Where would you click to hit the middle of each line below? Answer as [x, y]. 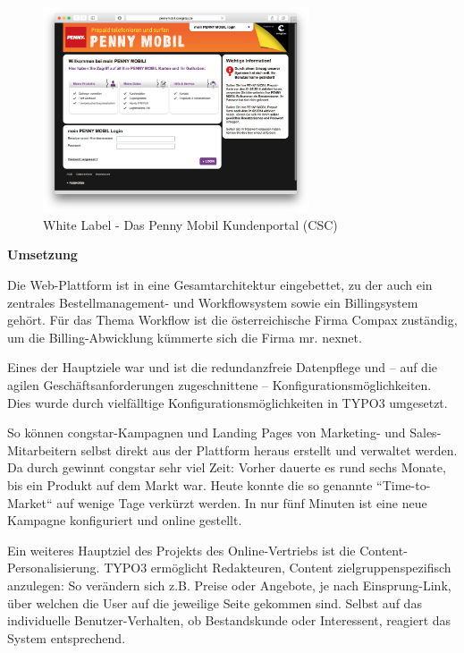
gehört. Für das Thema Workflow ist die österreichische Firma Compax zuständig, [232, 320]
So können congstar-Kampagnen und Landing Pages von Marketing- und [207, 433]
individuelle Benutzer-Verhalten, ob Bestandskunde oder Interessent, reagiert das [229, 620]
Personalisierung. [54, 568]
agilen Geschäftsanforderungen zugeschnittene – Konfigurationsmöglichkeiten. [219, 385]
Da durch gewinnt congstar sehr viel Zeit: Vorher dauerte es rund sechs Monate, [227, 467]
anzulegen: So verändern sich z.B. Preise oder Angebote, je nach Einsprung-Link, [229, 585]
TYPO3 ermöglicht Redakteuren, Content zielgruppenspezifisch [278, 568]
